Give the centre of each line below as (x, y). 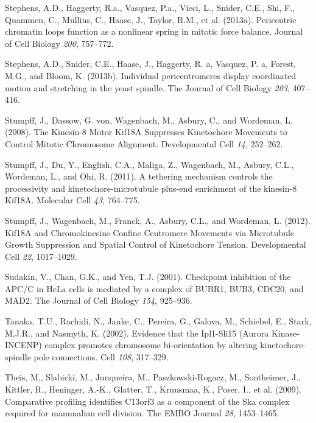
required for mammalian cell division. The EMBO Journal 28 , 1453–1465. (142, 413)
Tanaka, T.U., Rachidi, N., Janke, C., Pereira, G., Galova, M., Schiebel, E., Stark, (158, 321)
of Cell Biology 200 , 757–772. (59, 43)
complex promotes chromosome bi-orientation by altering (151, 345)
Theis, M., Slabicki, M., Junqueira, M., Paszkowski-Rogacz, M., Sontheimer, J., (153, 377)
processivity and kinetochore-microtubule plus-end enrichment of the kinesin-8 (151, 188)
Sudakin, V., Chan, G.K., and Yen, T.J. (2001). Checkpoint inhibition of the (148, 277)
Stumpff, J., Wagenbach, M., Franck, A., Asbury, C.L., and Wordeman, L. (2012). (158, 220)
